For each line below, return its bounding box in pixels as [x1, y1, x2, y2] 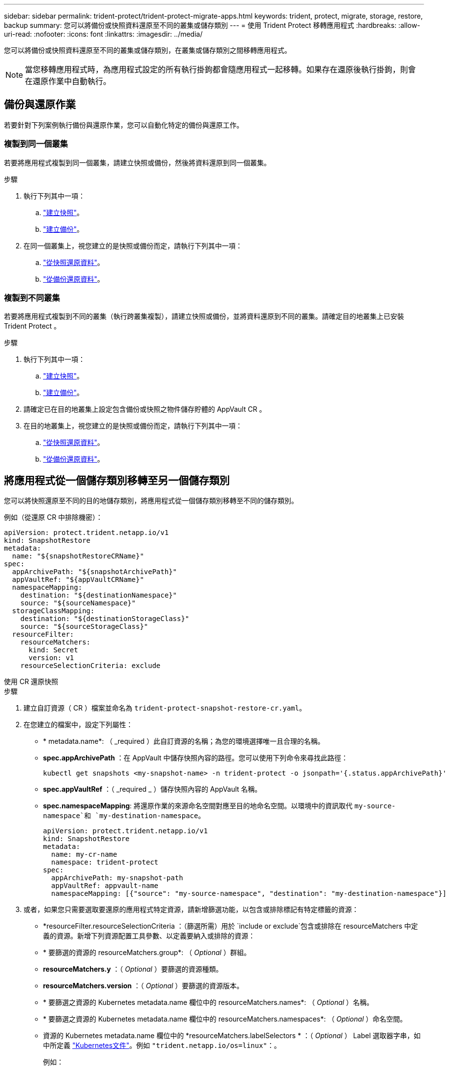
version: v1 [28, 654, 74, 662]
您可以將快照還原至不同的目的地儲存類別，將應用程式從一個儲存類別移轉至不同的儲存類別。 [4, 496, 298, 505]
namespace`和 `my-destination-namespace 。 [43, 811, 205, 820]
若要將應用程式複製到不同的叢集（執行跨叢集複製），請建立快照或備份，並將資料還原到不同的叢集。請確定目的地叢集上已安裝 [4, 312, 404, 321]
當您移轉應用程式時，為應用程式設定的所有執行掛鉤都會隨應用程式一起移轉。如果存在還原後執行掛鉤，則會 [25, 65, 416, 74]
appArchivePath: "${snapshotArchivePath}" [12, 568, 177, 576]
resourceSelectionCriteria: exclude [20, 662, 161, 670]
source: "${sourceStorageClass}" [20, 623, 149, 631]
